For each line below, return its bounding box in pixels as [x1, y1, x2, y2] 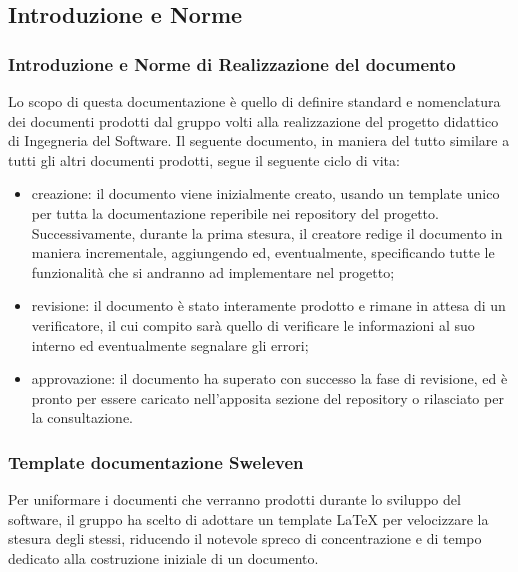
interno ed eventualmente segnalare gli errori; [31, 334, 309, 355]
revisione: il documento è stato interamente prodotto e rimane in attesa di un [31, 295, 506, 316]
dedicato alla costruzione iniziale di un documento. [8, 547, 319, 568]
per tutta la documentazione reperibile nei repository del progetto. [31, 202, 439, 223]
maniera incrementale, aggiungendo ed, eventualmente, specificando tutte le [31, 242, 495, 263]
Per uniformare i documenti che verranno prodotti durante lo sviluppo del [8, 489, 461, 510]
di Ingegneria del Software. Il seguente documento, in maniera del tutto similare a [8, 130, 510, 151]
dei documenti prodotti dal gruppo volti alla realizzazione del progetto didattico [8, 110, 499, 131]
